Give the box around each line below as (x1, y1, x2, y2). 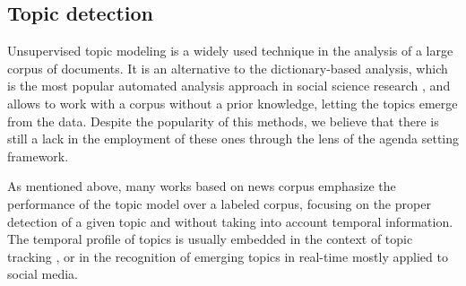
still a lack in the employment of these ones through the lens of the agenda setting (7, 129, 459, 148)
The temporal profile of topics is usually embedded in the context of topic (7, 230, 413, 248)
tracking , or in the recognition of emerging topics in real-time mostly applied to (7, 247, 448, 265)
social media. (7, 264, 79, 283)
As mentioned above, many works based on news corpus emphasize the (7, 177, 396, 195)
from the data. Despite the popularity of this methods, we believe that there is (7, 111, 439, 130)
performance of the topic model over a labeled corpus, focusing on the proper (7, 194, 431, 212)
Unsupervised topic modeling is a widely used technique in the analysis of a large (7, 41, 453, 60)
